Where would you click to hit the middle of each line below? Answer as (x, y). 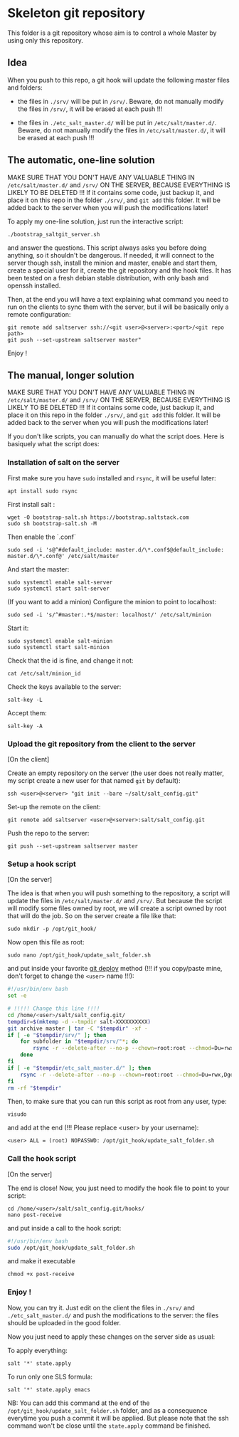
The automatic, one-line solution (81, 160)
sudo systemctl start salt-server (59, 589)
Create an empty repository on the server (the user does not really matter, (116, 773)
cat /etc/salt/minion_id (44, 673)
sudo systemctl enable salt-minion (60, 641)
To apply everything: (37, 1350)
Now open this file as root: (46, 942)
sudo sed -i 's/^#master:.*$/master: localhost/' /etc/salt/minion (110, 615)
